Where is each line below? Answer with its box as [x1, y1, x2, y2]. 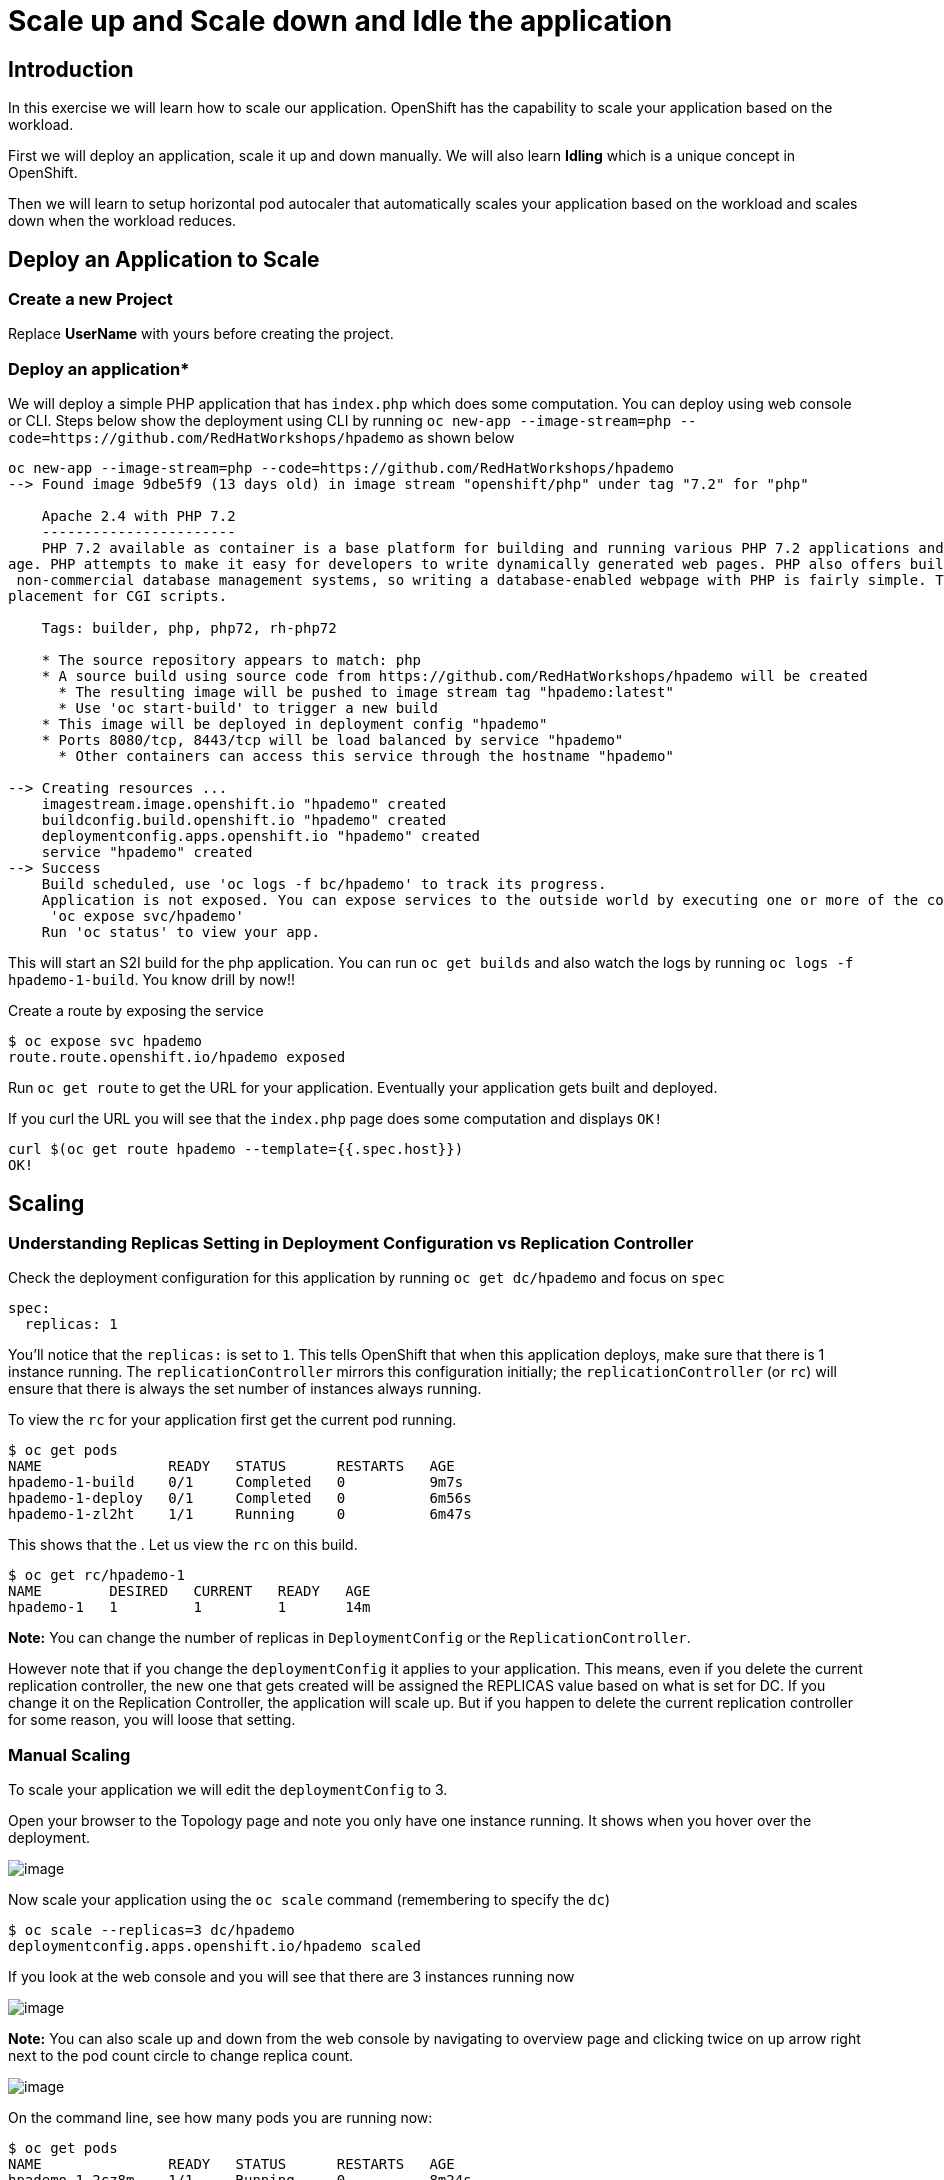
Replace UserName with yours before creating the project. [8, 325, 394, 343]
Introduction [8, 56, 134, 82]
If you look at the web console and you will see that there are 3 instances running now [8, 1968, 575, 1986]
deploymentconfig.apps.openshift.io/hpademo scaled [8, 1938, 422, 1955]
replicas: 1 [24, 1316, 118, 1333]
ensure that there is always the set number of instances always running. [8, 1380, 482, 1398]
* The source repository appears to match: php [41, 652, 422, 669]
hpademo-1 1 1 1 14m [8, 1599, 371, 1616]
